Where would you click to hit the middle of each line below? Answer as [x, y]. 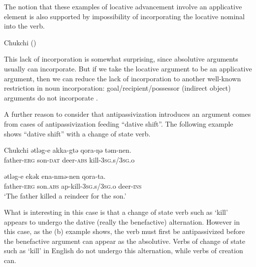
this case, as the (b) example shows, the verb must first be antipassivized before [125, 231]
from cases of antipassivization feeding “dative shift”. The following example [119, 123]
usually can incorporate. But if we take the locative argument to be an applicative [128, 68]
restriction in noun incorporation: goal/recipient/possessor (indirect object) [117, 88]
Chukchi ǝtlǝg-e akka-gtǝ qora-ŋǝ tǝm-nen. [68, 150]
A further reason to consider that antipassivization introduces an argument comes [128, 114]
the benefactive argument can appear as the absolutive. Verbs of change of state [125, 241]
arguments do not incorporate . [51, 97]
